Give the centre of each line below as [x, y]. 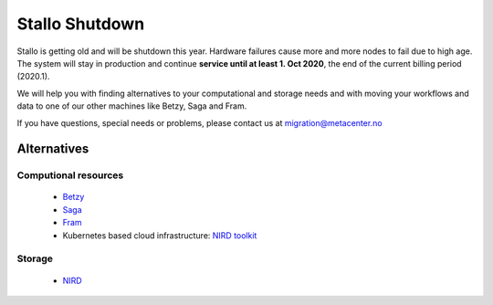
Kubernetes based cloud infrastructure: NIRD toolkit [160, 235]
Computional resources [70, 175]
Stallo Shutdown [81, 24]
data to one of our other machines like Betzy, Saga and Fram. [132, 106]
